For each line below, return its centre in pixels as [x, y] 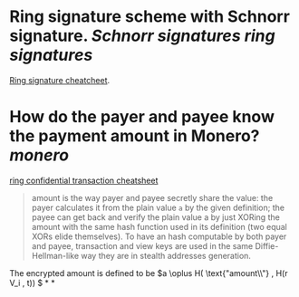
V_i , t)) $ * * [33, 283]
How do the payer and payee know [142, 117]
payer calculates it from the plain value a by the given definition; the [158, 207]
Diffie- [267, 245]
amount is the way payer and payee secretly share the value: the [152, 197]
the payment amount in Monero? [135, 136]
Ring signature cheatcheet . [60, 80]
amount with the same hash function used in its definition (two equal [159, 226]
